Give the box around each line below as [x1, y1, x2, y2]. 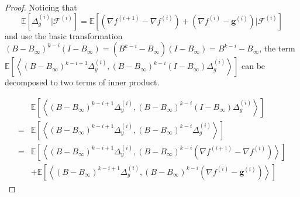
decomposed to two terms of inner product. [5, 76, 160, 88]
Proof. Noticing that [5, 1, 77, 13]
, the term [259, 42, 295, 54]
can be [242, 60, 265, 72]
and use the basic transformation [5, 29, 123, 42]
